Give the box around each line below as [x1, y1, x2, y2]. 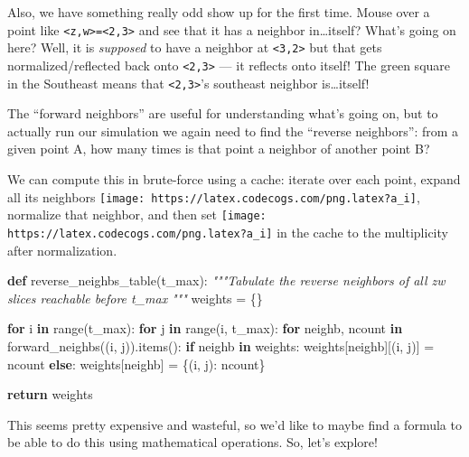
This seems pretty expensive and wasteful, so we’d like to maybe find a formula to [7, 415, 462, 434]
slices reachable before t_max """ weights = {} [7, 288, 263, 307]
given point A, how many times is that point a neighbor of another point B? [7, 139, 430, 158]
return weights [7, 385, 93, 404]
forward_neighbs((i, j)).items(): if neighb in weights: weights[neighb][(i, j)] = [7, 336, 435, 355]
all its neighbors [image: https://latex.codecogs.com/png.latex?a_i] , [7, 187, 420, 206]
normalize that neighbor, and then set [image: [7, 205, 267, 224]
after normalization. [7, 240, 117, 259]
